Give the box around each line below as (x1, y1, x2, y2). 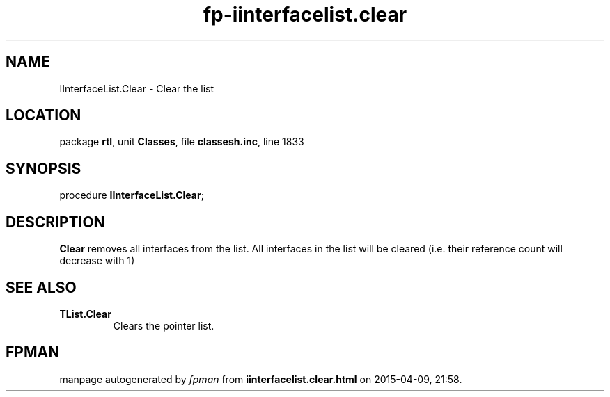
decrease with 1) (59, 254, 135, 267)
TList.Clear (59, 307, 111, 320)
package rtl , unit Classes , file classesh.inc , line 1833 (59, 136, 304, 148)
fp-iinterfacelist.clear (203, 3, 407, 26)
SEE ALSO (6, 278, 77, 296)
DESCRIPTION (6, 213, 105, 231)
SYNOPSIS (6, 159, 81, 177)
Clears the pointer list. (113, 319, 214, 332)
